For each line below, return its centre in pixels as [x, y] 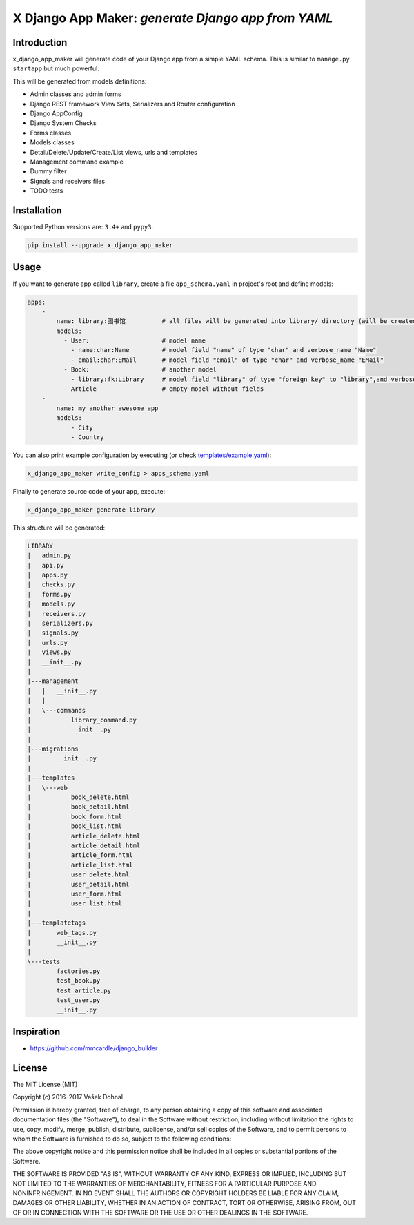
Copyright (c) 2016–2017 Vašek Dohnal [68, 1097]
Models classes [52, 142]
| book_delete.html [78, 797]
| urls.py [48, 643]
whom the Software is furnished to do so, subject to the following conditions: [122, 1139]
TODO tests [47, 191]
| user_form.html [75, 894]
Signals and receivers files [68, 181]
